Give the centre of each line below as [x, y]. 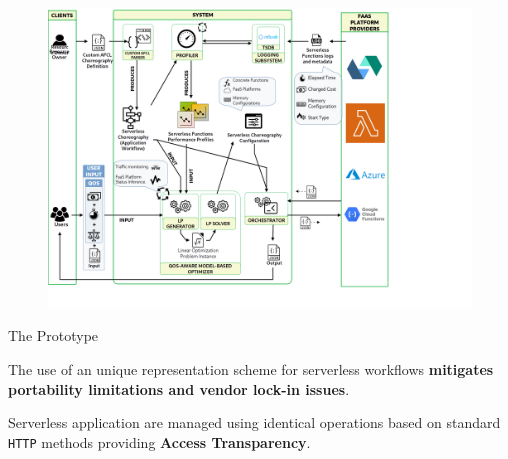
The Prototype [53, 335]
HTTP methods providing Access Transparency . [159, 441]
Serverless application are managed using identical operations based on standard [254, 422]
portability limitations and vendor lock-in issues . [179, 388]
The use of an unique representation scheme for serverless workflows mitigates [251, 368]
